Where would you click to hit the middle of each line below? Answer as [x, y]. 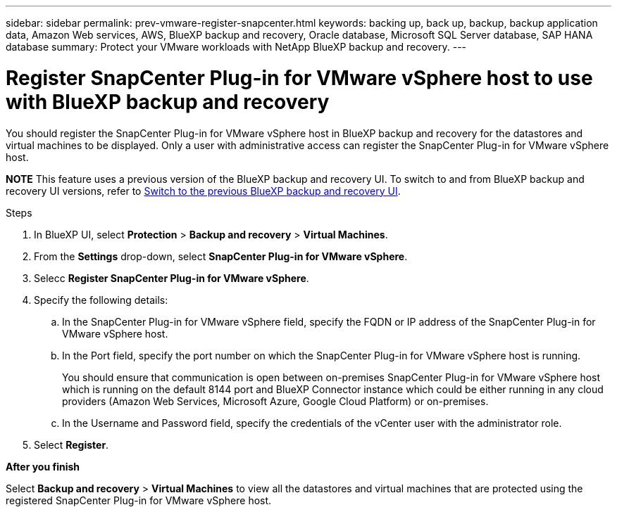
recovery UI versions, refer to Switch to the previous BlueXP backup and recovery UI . [203, 191]
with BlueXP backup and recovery [168, 102]
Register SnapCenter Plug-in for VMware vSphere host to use [299, 78]
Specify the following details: [101, 300]
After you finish [43, 466]
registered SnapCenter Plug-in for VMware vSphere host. [139, 500]
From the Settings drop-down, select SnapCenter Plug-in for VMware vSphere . [221, 256]
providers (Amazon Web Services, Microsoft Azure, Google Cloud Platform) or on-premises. [275, 401]
